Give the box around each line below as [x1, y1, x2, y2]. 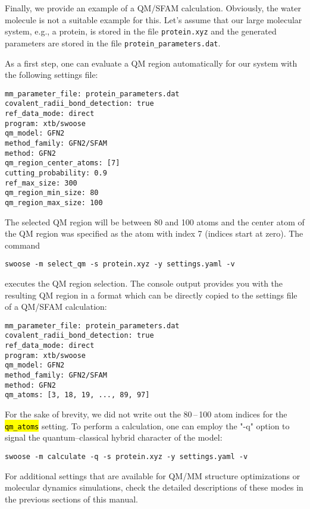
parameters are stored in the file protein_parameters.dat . [5, 36, 221, 49]
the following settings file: [5, 68, 98, 81]
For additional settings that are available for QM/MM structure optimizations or [5, 469, 300, 482]
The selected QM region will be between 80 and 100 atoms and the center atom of [5, 215, 305, 228]
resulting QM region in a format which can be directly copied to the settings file [5, 288, 298, 301]
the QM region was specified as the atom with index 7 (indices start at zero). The [5, 227, 303, 240]
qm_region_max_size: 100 [5, 198, 103, 207]
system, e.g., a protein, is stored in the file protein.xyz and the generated [5, 25, 277, 37]
